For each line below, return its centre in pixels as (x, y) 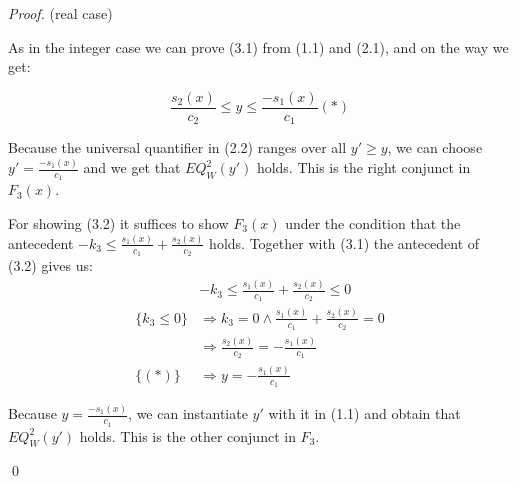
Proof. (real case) (60, 13)
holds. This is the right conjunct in (363, 167)
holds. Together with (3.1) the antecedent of (344, 242)
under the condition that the (373, 223)
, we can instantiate (188, 413)
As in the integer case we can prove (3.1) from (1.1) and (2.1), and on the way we (258, 46)
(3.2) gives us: (50, 265)
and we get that (132, 167)
